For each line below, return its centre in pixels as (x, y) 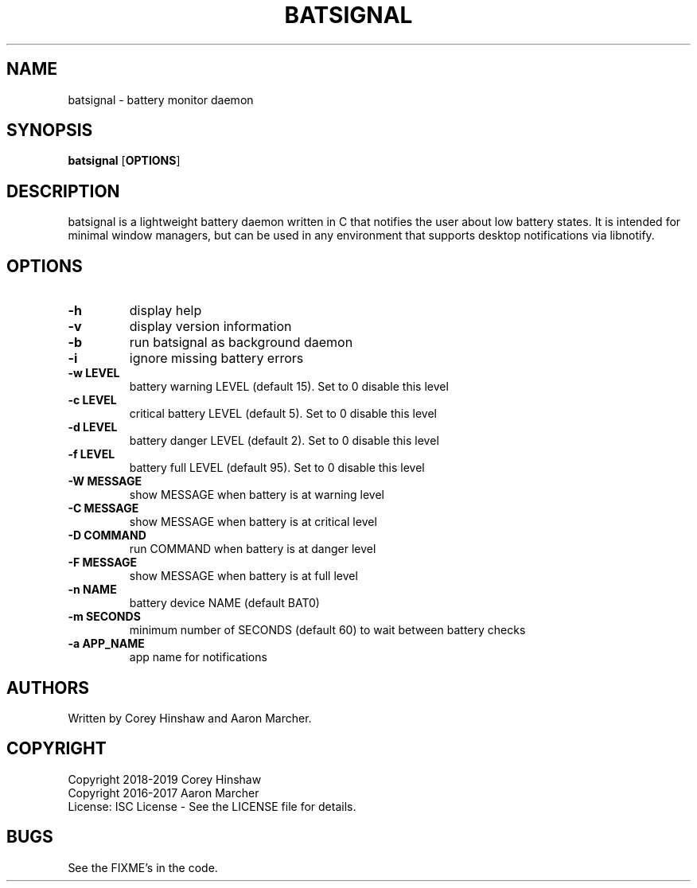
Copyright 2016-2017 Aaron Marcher (164, 793)
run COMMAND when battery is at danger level (253, 549)
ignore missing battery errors (216, 358)
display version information (210, 327)
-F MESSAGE (103, 563)
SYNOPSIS (50, 130)
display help (165, 311)
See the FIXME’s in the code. (143, 867)
